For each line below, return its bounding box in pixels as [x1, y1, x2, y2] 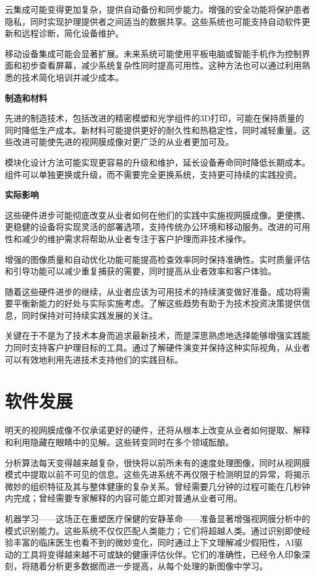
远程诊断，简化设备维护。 [21, 27, 124, 39]
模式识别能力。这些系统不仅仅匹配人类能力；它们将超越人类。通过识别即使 [5, 524, 302, 537]
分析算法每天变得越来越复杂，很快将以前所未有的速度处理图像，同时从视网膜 [5, 456, 310, 469]
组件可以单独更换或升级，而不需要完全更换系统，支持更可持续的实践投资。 [5, 168, 302, 180]
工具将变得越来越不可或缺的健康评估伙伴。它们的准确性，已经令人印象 [21, 547, 302, 560]
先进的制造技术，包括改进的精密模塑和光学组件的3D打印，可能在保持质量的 [5, 112, 304, 124]
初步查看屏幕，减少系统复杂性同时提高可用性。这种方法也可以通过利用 [21, 59, 302, 72]
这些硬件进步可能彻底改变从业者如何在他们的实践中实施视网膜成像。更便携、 [5, 208, 310, 221]
